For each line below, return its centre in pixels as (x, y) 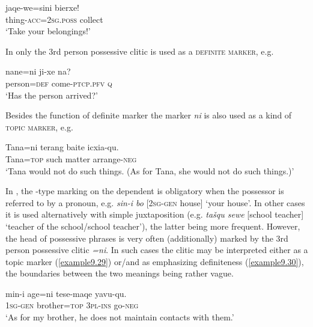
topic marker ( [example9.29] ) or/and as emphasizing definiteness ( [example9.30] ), (155, 261)
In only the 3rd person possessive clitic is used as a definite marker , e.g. (140, 51)
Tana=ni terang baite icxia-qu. (62, 147)
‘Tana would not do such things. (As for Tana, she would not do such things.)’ (150, 170)
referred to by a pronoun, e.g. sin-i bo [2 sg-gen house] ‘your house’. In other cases (155, 202)
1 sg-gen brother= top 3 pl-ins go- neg (72, 305)
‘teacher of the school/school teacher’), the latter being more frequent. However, (153, 226)
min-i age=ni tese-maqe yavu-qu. (66, 293)
